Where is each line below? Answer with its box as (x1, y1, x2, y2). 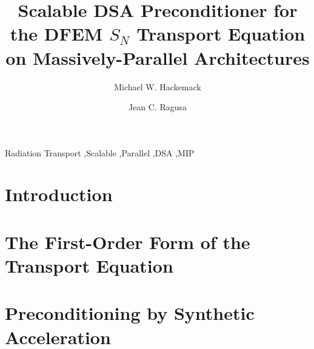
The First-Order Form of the (5, 229, 250, 254)
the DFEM (10, 21, 103, 46)
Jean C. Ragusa (128, 101, 187, 113)
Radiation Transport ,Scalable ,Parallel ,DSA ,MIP (5, 146, 195, 159)
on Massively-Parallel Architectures (5, 45, 310, 70)
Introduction (5, 182, 113, 207)
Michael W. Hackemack (114, 80, 201, 93)
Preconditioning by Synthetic (5, 301, 255, 325)
